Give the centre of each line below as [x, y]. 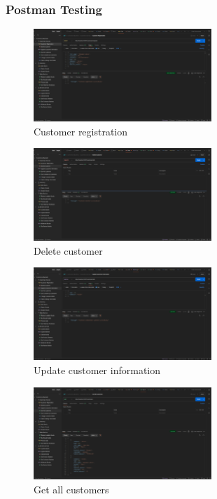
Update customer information [97, 370]
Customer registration [81, 131]
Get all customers [71, 489]
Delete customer [68, 250]
